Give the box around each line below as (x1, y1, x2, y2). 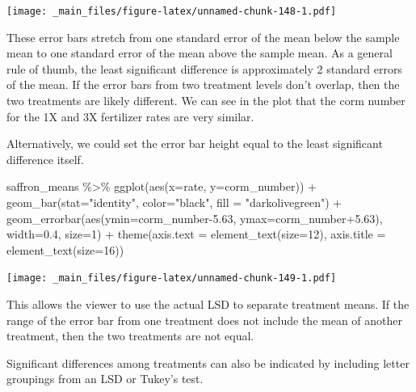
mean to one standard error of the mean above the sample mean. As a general (6, 44, 393, 61)
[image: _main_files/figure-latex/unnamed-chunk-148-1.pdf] (6, 6, 337, 17)
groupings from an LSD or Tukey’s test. (6, 370, 204, 387)
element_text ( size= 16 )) (6, 241, 124, 258)
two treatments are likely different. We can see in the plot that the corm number (6, 92, 405, 109)
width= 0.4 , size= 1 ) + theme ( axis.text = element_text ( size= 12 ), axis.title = (6, 226, 386, 242)
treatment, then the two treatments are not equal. (6, 327, 254, 344)
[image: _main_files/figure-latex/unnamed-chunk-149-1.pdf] (6, 272, 337, 285)
